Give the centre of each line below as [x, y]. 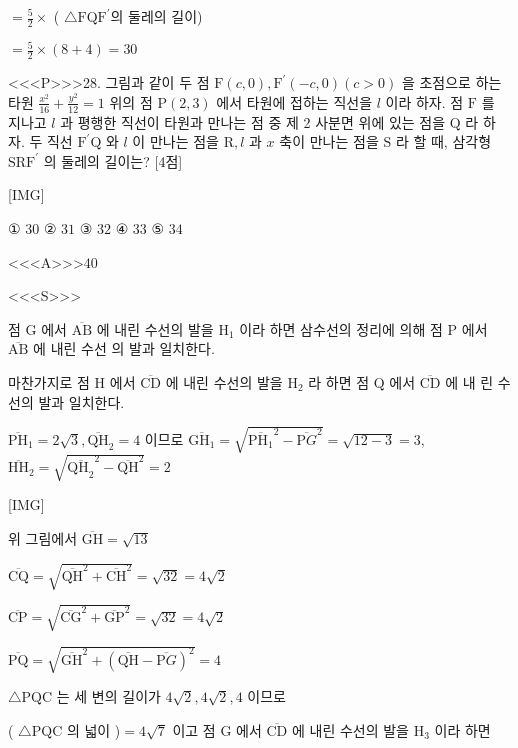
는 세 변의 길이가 [108, 696]
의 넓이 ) [93, 729]
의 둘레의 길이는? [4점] [113, 160]
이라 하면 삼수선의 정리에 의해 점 [341, 328]
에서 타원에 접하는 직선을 [294, 101]
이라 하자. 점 [424, 101]
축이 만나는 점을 [329, 141]
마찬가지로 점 [49, 381]
